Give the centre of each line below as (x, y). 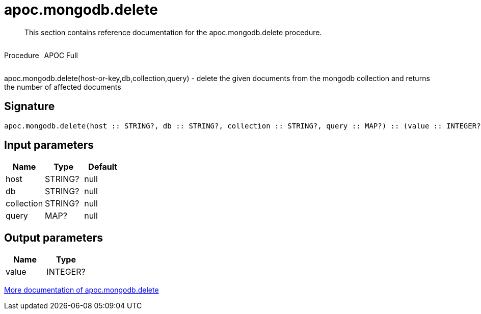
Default (103, 167)
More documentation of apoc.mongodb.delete (82, 290)
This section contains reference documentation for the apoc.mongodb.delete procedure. (173, 32)
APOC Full (61, 55)
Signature (30, 107)
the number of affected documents (63, 87)
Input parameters (49, 145)
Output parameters (54, 238)
